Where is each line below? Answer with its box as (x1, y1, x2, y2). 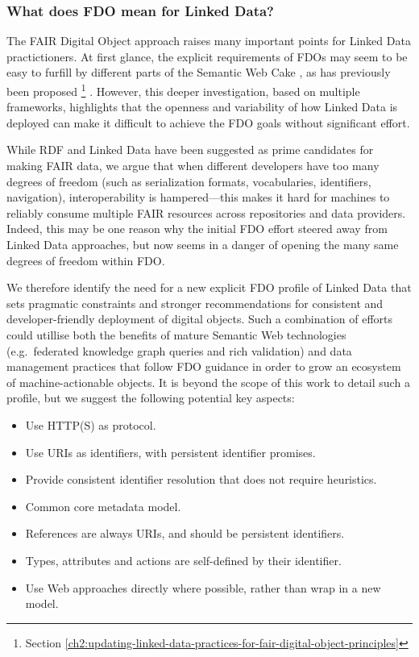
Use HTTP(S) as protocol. (25, 416, 156, 433)
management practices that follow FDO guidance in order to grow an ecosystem (6, 358, 401, 375)
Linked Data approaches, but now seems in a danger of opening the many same (6, 236, 399, 252)
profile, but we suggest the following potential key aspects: (6, 389, 295, 406)
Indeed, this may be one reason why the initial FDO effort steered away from (6, 220, 388, 237)
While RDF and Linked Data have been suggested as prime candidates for (6, 141, 374, 158)
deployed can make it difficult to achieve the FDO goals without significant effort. (6, 114, 410, 131)
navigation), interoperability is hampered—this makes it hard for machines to (6, 189, 390, 206)
